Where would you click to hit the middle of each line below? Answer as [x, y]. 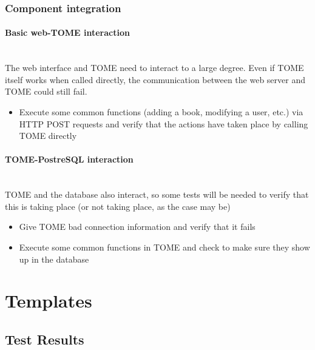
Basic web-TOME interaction [67, 32]
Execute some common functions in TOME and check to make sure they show [164, 247]
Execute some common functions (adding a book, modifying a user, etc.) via [161, 112]
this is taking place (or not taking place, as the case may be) [118, 206]
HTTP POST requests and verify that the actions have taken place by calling [164, 123]
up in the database [54, 259]
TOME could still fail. [46, 91]
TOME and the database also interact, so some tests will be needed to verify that [157, 194]
